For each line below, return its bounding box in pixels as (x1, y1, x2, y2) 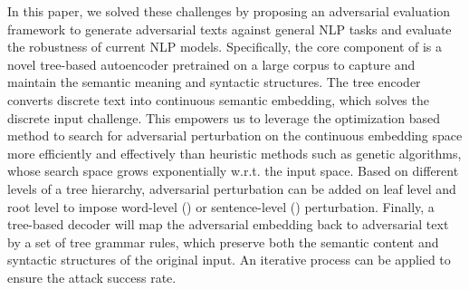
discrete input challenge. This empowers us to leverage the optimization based (7, 108, 441, 127)
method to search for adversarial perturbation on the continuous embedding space (7, 126, 463, 145)
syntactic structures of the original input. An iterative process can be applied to (7, 250, 451, 269)
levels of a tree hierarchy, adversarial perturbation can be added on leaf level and (7, 179, 456, 198)
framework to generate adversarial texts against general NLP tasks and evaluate (7, 19, 452, 38)
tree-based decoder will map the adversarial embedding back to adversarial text (7, 215, 449, 234)
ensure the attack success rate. (7, 267, 177, 286)
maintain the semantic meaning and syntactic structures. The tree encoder (7, 72, 421, 92)
